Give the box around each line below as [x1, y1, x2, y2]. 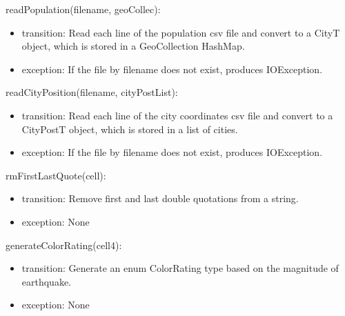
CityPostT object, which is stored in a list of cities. [21, 121, 238, 136]
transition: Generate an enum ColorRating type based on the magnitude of [21, 261, 339, 275]
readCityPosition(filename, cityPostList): [6, 85, 178, 99]
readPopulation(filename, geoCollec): [6, 2, 161, 16]
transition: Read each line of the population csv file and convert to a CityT [21, 25, 340, 39]
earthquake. [21, 274, 72, 288]
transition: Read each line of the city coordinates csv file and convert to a [21, 108, 333, 122]
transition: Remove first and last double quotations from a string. [21, 191, 299, 206]
